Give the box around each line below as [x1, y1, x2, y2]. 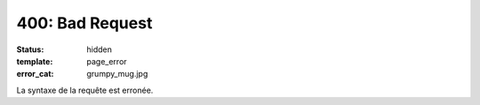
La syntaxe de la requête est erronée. [16, 85, 154, 95]
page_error [86, 56, 128, 66]
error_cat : [16, 69, 54, 79]
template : [16, 56, 53, 66]
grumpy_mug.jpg [86, 69, 148, 79]
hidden [86, 44, 113, 55]
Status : [16, 44, 44, 55]
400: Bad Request [16, 13, 153, 33]
